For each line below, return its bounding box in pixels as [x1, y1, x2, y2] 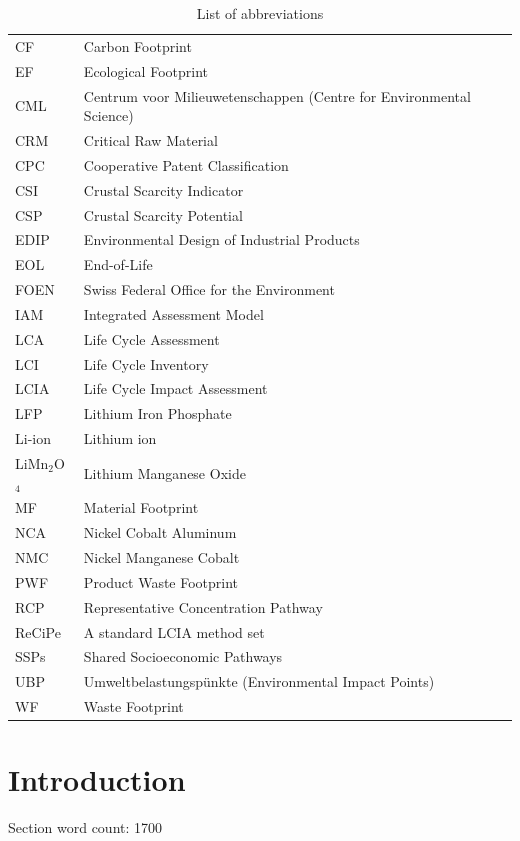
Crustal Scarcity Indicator [83, 179, 244, 200]
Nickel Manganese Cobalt [83, 547, 240, 568]
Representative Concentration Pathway [83, 596, 323, 617]
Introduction [8, 759, 186, 800]
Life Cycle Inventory [83, 353, 209, 374]
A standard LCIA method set [83, 621, 265, 642]
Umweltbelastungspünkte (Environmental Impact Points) [83, 671, 435, 692]
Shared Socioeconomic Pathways [83, 646, 283, 667]
